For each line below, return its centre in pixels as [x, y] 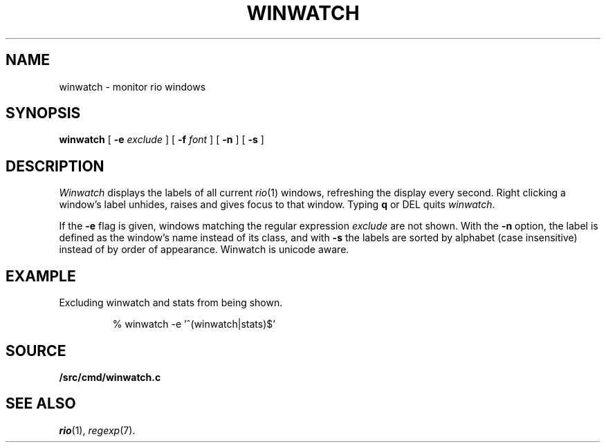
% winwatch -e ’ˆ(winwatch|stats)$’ [194, 324]
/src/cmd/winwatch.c [110, 377]
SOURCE [36, 351]
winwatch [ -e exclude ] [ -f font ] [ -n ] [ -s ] [162, 140]
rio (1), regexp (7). [97, 430]
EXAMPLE [41, 276]
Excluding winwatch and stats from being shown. [171, 303]
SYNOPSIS [43, 113]
